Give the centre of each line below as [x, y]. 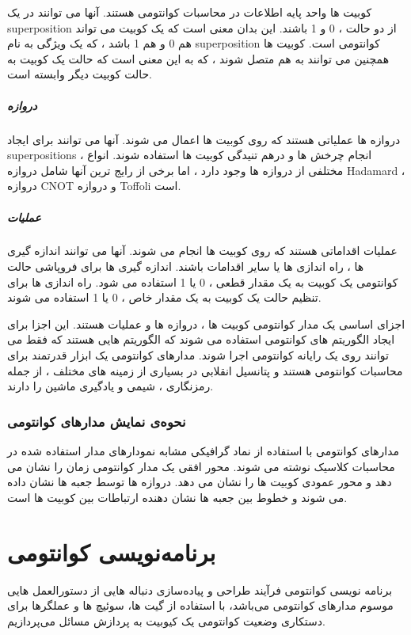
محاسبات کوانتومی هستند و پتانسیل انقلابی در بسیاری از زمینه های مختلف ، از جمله [205, 370]
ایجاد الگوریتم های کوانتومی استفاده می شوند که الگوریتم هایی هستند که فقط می [201, 339]
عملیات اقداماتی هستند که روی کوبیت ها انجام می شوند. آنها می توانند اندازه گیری [202, 251]
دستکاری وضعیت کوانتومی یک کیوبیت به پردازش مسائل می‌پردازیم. [166, 620]
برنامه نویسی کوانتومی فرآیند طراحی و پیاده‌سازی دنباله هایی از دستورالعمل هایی [200, 589]
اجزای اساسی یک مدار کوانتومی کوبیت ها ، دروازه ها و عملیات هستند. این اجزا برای [206, 323]
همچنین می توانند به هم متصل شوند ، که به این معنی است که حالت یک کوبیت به [198, 58]
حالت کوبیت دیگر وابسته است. [80, 74]
